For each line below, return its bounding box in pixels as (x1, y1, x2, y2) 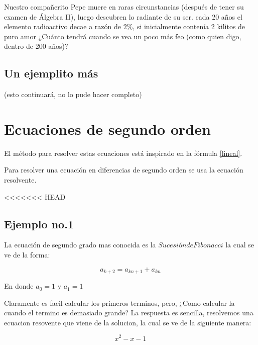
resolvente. (4, 175, 37, 185)
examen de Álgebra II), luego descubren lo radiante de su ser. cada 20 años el (4, 11, 242, 22)
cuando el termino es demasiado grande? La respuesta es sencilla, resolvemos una (4, 307, 253, 318)
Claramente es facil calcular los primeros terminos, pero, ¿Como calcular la (4, 297, 235, 308)
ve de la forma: (4, 249, 50, 260)
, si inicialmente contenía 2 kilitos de (133, 21, 245, 32)
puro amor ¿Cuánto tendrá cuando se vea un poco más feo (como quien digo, (4, 31, 241, 41)
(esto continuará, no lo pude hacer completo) (4, 89, 142, 100)
